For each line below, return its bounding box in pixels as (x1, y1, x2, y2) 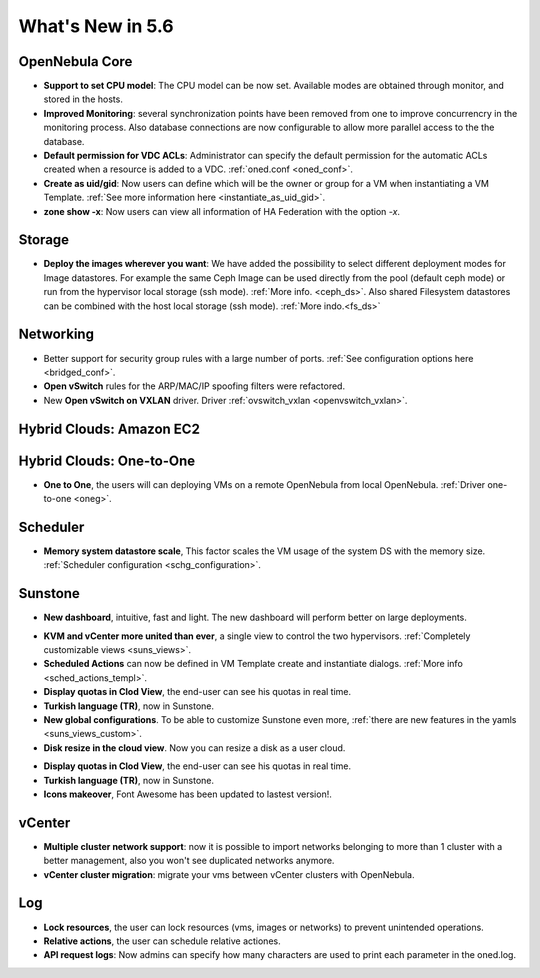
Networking (18, 326, 95, 343)
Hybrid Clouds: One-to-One (18, 452, 196, 469)
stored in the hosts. (43, 93, 124, 105)
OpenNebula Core (18, 53, 133, 70)
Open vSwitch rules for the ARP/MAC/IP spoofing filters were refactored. (43, 380, 345, 392)
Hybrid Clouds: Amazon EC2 (18, 420, 200, 437)
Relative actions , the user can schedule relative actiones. (43, 935, 281, 947)
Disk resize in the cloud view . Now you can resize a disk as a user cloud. (43, 741, 346, 754)
